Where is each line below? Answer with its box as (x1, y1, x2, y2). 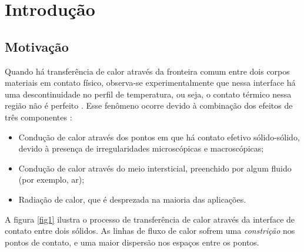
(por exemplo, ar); (18, 173, 85, 186)
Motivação (5, 37, 69, 55)
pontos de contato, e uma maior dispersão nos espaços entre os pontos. (5, 236, 259, 248)
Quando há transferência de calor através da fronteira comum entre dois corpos (5, 65, 290, 77)
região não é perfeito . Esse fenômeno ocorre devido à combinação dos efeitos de (5, 99, 293, 112)
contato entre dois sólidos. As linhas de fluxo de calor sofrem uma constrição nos (5, 224, 295, 237)
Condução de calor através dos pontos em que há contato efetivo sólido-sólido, (18, 130, 300, 143)
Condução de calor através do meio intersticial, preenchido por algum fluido (18, 162, 292, 174)
